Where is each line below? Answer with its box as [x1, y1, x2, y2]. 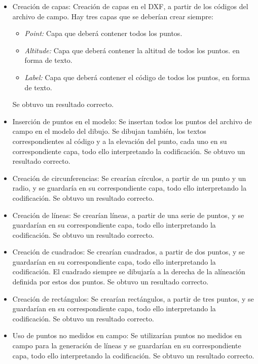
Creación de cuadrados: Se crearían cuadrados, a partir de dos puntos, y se [12, 246, 245, 257]
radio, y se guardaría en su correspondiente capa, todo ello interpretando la [12, 183, 247, 193]
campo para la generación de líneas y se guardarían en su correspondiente [12, 340, 241, 351]
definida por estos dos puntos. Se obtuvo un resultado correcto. [12, 276, 209, 287]
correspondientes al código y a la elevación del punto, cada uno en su [12, 135, 227, 146]
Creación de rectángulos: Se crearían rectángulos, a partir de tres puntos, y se [12, 293, 254, 304]
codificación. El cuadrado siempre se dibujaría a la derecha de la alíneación [12, 266, 245, 277]
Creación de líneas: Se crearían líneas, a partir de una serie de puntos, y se [12, 209, 244, 220]
